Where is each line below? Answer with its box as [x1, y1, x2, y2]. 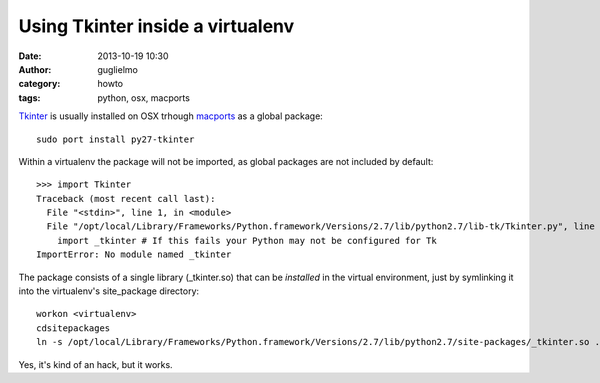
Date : [18, 50, 42, 62]
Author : [18, 63, 52, 75]
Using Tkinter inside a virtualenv [18, 15, 295, 37]
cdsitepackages [36, 322, 111, 334]
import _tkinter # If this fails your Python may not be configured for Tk [56, 235, 437, 246]
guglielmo [97, 63, 139, 75]
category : [18, 78, 61, 90]
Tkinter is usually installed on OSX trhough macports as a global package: [18, 110, 324, 122]
